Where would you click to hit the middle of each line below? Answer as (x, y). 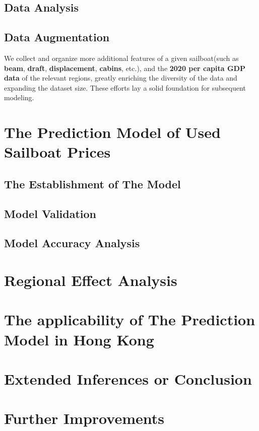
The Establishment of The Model (92, 184)
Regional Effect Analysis (91, 280)
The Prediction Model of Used (112, 132)
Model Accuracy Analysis (72, 243)
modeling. (19, 97)
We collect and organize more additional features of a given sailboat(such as (121, 58)
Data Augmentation (57, 37)
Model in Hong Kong (79, 339)
